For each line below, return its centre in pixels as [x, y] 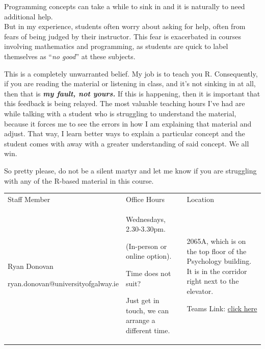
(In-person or [146, 246]
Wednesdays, [145, 219]
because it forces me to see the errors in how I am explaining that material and [128, 123]
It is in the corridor [217, 271]
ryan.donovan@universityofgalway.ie [63, 283]
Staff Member [29, 199]
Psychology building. [219, 261]
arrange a [140, 320]
